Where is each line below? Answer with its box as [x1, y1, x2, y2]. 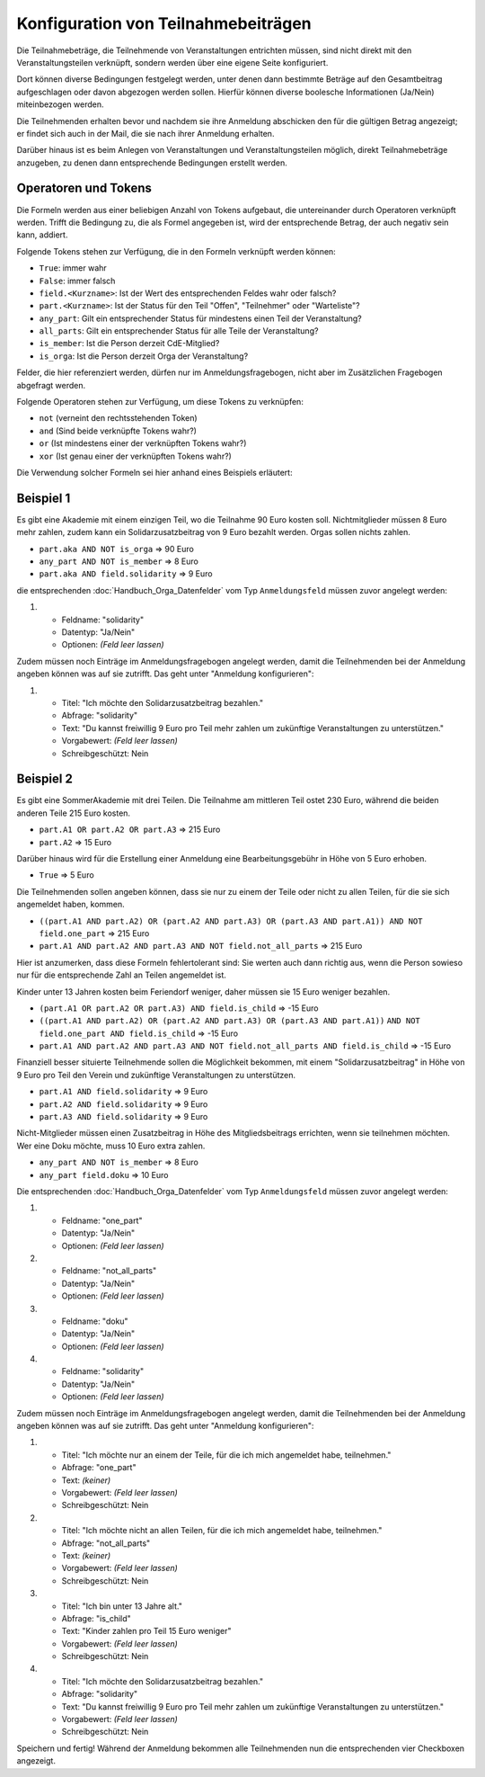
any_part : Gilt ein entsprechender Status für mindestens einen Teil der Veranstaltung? [39, 313, 363, 324]
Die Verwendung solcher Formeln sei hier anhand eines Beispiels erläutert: [16, 468, 293, 478]
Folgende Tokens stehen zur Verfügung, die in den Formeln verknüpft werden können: [16, 246, 336, 256]
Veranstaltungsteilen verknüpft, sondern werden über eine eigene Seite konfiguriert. [16, 57, 329, 67]
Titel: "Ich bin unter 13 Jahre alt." [61, 1601, 183, 1612]
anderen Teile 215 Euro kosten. [16, 808, 130, 818]
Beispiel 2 [16, 772, 74, 787]
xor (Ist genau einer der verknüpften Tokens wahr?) [39, 451, 233, 461]
